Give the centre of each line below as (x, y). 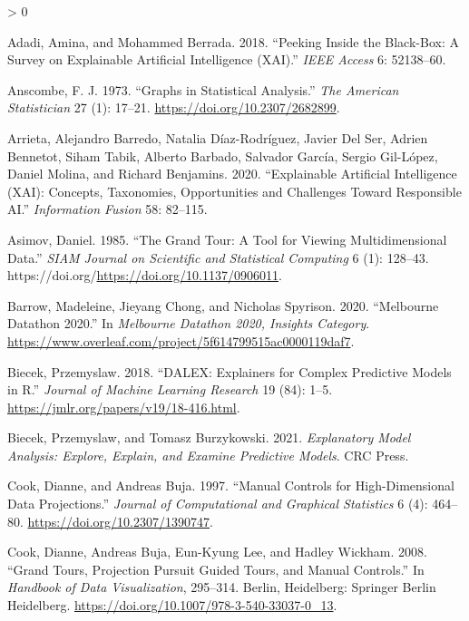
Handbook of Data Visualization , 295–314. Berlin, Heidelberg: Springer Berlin (222, 587)
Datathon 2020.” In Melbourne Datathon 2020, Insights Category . (189, 323)
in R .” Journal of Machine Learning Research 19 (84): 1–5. (170, 389)
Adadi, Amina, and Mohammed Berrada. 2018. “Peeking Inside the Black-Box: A (233, 41)
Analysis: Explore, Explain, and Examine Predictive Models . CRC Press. (208, 455)
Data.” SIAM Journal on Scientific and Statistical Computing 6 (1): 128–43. (218, 257)
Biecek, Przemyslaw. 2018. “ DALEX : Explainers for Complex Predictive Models (230, 371)
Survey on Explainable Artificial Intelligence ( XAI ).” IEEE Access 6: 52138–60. (227, 59)
